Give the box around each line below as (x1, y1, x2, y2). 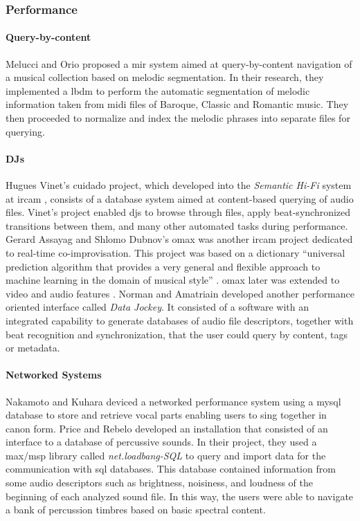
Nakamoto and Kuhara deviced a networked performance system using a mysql (6, 394, 341, 408)
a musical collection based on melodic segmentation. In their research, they (6, 70, 324, 84)
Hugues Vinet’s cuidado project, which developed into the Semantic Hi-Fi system (6, 178, 352, 192)
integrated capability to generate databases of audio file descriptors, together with (6, 313, 354, 327)
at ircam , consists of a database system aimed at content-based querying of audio (6, 191, 354, 205)
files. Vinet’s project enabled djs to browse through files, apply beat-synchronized (6, 205, 351, 219)
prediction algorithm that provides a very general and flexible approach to (6, 259, 321, 273)
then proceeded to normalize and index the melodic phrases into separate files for (6, 111, 350, 125)
